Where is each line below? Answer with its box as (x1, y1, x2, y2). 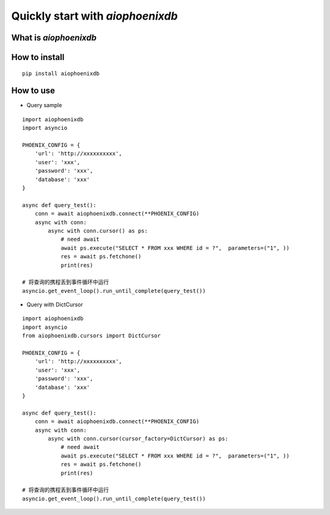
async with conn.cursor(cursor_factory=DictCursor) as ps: (48, 435, 229, 442)
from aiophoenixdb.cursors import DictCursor (22, 333, 161, 339)
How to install (11, 52, 65, 62)
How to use (11, 86, 55, 96)
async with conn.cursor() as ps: (48, 227, 148, 234)
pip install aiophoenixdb (22, 70, 100, 77)
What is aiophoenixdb (11, 32, 97, 43)
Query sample (26, 102, 62, 109)
